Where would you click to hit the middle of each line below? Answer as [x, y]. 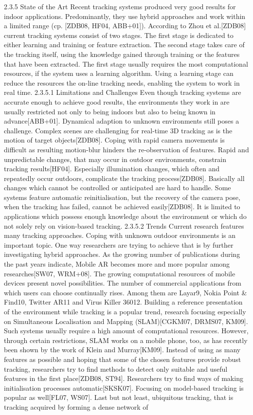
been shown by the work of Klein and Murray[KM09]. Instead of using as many [122, 350]
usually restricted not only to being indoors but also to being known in [110, 111]
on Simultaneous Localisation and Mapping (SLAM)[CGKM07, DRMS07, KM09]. [126, 321]
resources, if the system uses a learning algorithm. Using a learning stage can [119, 73]
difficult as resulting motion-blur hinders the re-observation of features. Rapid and [126, 149]
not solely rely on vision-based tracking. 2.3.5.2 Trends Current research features [124, 226]
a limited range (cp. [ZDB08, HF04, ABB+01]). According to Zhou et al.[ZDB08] [125, 26]
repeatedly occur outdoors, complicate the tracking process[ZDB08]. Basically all [124, 178]
